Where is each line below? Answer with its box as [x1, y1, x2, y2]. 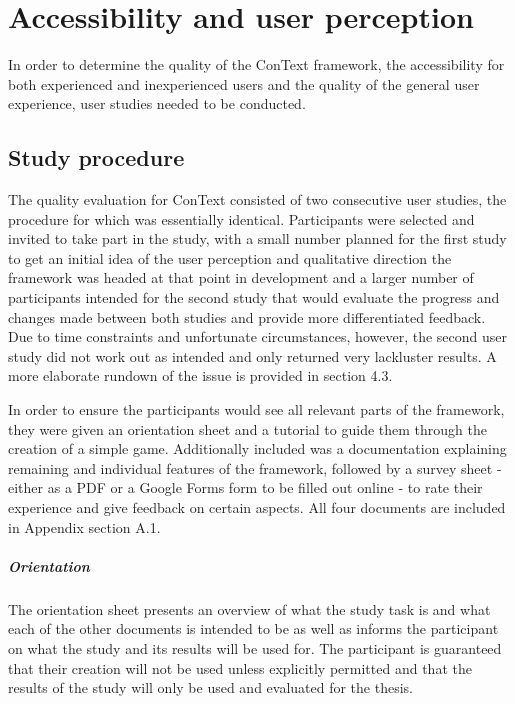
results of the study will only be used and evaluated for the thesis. [8, 677, 413, 698]
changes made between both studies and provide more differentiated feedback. [8, 306, 486, 327]
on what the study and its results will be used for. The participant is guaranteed [8, 637, 502, 658]
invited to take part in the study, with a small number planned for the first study [8, 228, 507, 249]
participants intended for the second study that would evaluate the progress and [8, 287, 500, 308]
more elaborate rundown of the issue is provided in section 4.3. [8, 365, 393, 386]
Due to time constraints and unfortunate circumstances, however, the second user [8, 326, 507, 347]
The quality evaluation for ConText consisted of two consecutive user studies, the [8, 189, 507, 210]
